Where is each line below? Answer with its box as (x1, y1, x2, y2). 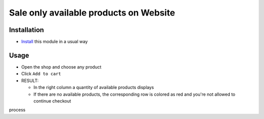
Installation (9, 26, 44, 34)
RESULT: (21, 78, 39, 84)
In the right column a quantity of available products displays (33, 85, 154, 90)
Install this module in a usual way (21, 39, 88, 45)
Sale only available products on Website (9, 7, 176, 18)
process (9, 107, 25, 113)
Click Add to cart (21, 71, 61, 77)
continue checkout (33, 98, 71, 104)
